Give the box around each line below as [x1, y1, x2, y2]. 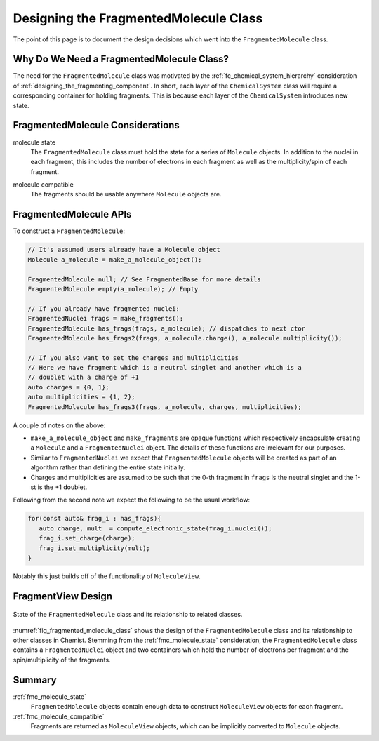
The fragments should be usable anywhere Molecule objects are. [30, 190, 222, 199]
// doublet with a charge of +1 [27, 373, 140, 382]
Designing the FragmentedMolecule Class [13, 11, 263, 26]
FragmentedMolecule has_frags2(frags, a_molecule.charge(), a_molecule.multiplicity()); [27, 334, 343, 342]
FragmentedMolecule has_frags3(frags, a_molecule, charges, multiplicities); [27, 403, 302, 410]
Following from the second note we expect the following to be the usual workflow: [13, 495, 251, 505]
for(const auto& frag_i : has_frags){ [27, 514, 161, 523]
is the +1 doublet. [37, 483, 88, 491]
